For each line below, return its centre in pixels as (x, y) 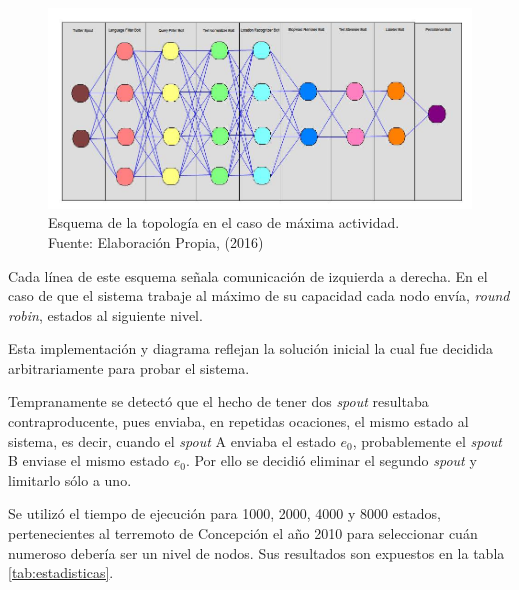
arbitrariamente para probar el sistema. (129, 367)
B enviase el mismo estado (88, 460)
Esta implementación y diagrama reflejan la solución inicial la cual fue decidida (250, 348)
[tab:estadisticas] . (61, 572)
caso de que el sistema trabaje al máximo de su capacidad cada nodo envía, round (259, 295)
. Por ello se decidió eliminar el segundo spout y (331, 460)
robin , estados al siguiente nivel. (105, 314)
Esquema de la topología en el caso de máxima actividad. (224, 222)
